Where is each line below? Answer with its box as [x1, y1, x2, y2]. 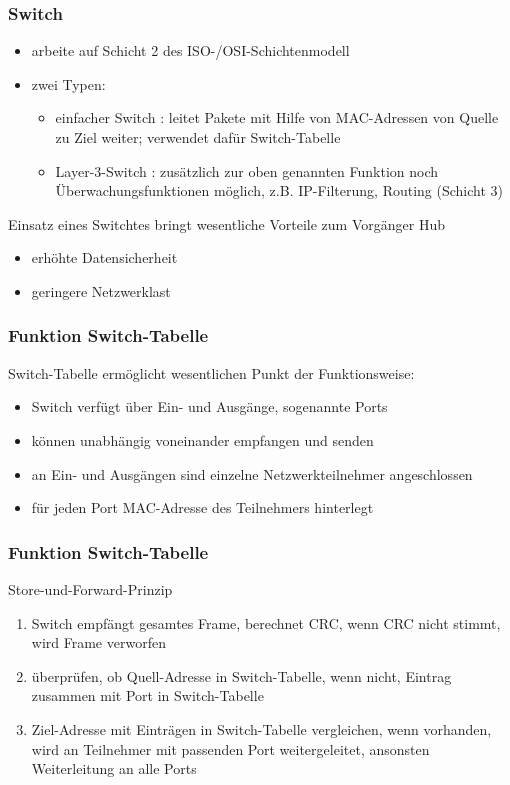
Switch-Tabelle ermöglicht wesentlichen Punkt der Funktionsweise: [8, 362, 415, 383]
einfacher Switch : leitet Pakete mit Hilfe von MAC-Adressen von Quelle [55, 107, 499, 128]
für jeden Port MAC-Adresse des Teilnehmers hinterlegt [31, 497, 374, 518]
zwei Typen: [31, 73, 106, 94]
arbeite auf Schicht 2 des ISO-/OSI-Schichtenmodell [31, 40, 350, 61]
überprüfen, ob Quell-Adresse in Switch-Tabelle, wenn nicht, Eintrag [31, 665, 452, 686]
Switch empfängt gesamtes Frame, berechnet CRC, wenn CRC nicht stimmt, [31, 612, 501, 633]
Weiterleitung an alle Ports [31, 758, 197, 779]
